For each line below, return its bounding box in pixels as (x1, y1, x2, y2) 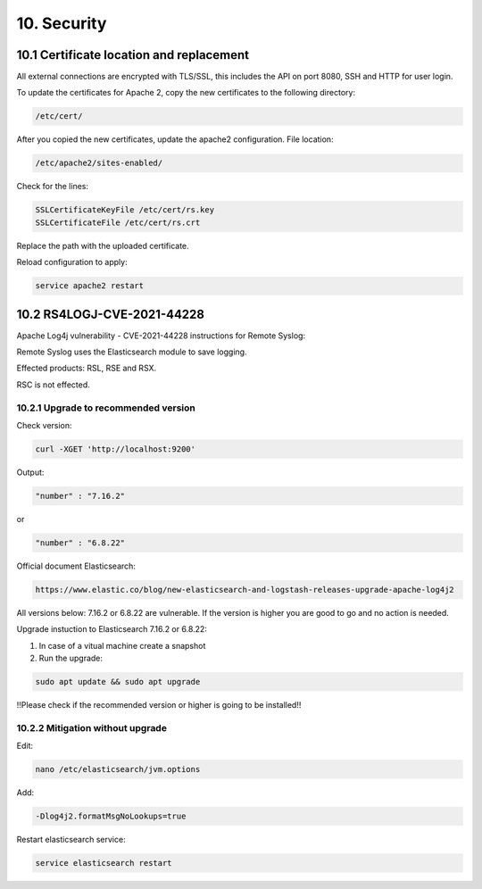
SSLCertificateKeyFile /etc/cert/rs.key (35, 205, 214, 215)
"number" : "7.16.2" (35, 491, 125, 501)
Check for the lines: (16, 181, 89, 192)
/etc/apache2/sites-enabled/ (35, 158, 163, 169)
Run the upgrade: (38, 652, 103, 663)
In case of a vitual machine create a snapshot (38, 640, 206, 651)
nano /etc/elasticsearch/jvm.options (35, 764, 201, 775)
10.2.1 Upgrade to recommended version (16, 402, 195, 414)
